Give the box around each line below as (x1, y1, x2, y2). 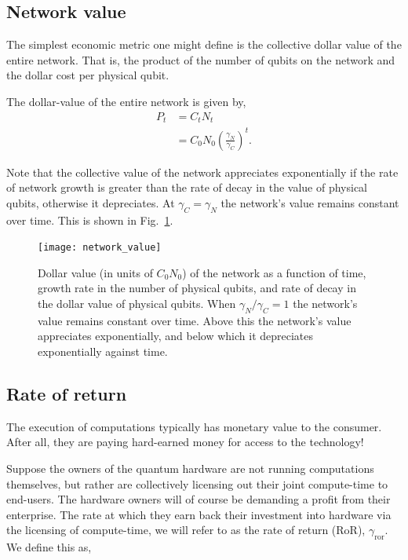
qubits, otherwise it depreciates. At (6, 194, 175, 210)
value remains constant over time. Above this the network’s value (38, 312, 352, 328)
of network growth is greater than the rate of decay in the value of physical (6, 179, 367, 196)
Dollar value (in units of (38, 264, 153, 280)
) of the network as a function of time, (182, 264, 366, 280)
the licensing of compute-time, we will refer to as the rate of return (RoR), (6, 522, 366, 538)
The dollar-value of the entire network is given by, (6, 93, 246, 109)
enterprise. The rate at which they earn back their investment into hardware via (6, 506, 392, 522)
